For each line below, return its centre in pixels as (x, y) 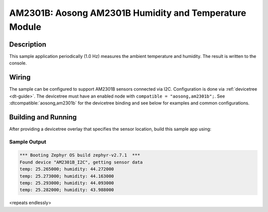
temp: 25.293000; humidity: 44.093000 (67, 183)
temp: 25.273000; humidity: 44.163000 (67, 176)
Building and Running (43, 117)
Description (28, 44)
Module (25, 27)
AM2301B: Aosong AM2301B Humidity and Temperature (128, 13)
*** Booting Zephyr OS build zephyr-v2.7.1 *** (80, 155)
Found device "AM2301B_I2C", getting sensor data (81, 162)
